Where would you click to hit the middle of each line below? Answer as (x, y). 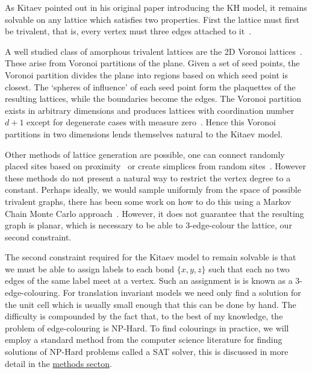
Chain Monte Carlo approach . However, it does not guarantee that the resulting (154, 213)
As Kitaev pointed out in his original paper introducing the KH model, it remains (156, 7)
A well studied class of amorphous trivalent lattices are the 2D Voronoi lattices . (154, 51)
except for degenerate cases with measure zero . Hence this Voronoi (151, 122)
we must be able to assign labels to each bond (90, 268)
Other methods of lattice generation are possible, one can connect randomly (145, 154)
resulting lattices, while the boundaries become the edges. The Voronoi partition (153, 99)
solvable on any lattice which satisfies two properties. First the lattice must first (152, 19)
